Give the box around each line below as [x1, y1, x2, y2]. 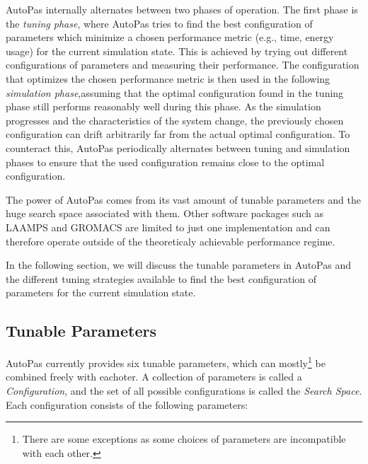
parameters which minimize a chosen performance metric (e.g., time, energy [6, 30, 334, 45]
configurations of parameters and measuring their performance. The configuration [6, 57, 360, 72]
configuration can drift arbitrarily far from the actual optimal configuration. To [6, 127, 350, 141]
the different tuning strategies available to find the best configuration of [6, 271, 317, 286]
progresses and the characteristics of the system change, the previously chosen [6, 112, 344, 127]
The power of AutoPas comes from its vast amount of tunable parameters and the [6, 192, 361, 207]
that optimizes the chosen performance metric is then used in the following [6, 71, 330, 86]
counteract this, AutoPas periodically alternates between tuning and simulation [6, 140, 350, 155]
